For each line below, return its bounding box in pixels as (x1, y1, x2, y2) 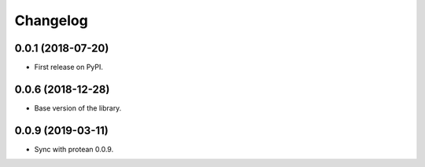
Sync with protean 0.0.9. (34, 144, 114, 154)
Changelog (14, 12, 88, 29)
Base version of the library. (34, 103, 122, 113)
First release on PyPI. (34, 63, 104, 72)
